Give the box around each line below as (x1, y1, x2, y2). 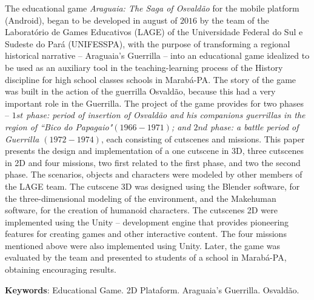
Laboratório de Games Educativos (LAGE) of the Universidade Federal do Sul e (5, 25, 303, 38)
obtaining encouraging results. (5, 263, 116, 276)
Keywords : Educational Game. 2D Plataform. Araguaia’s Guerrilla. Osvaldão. (5, 283, 299, 296)
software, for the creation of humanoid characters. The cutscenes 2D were (5, 204, 278, 216)
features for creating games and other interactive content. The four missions (5, 227, 287, 240)
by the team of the (199, 13, 269, 26)
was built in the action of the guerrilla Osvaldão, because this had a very (5, 85, 276, 98)
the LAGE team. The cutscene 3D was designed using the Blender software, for (5, 179, 300, 192)
